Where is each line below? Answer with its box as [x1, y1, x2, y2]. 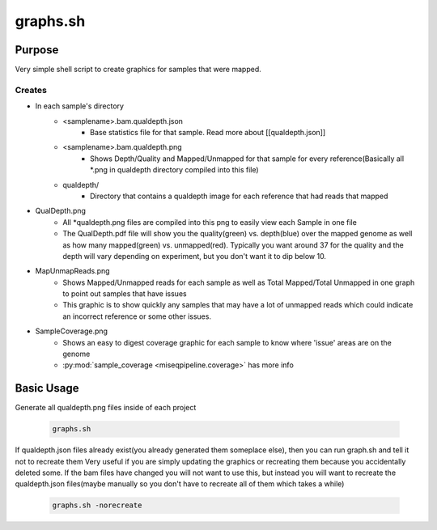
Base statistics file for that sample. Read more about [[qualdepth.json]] [90, 127, 326, 137]
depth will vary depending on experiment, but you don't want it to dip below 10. [62, 251, 327, 261]
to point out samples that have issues [62, 289, 187, 299]
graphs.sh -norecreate [52, 501, 142, 510]
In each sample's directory [35, 101, 125, 111]
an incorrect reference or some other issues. [62, 312, 212, 321]
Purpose [15, 43, 59, 57]
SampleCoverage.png [35, 326, 108, 336]
